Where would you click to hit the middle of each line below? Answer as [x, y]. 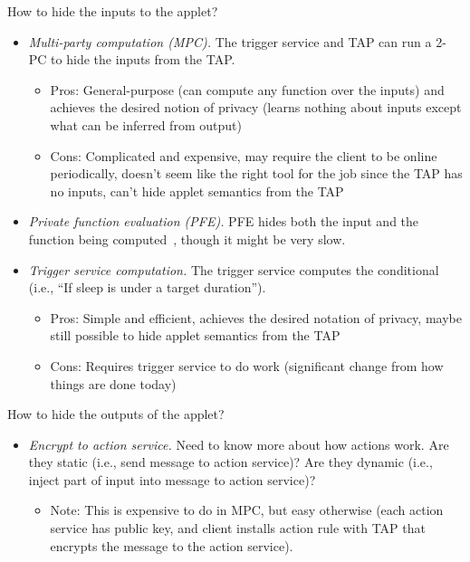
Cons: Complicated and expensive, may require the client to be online [244, 155]
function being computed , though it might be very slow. [187, 238]
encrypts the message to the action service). [172, 545]
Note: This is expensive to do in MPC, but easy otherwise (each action [247, 510]
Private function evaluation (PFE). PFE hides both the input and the [224, 221]
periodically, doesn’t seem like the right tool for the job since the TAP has [256, 173]
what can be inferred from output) [146, 124]
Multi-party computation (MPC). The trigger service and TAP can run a [230, 41]
